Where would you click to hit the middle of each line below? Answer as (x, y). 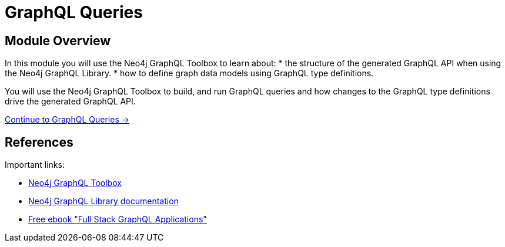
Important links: (35, 165)
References (39, 142)
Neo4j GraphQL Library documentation (103, 201)
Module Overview (58, 40)
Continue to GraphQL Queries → (67, 120)
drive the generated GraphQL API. (70, 101)
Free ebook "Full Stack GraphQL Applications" (118, 219)
